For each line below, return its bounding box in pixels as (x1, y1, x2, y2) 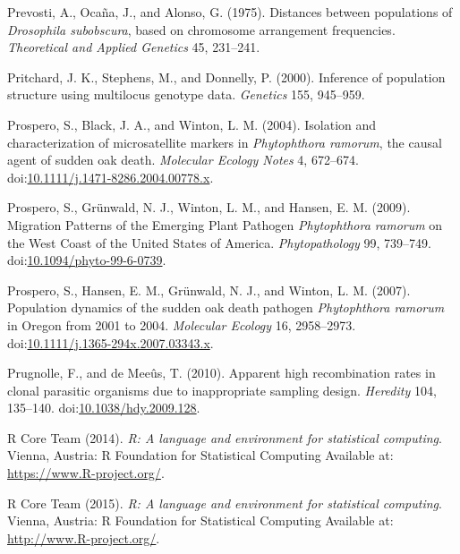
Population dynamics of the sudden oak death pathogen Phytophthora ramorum (7, 298, 445, 317)
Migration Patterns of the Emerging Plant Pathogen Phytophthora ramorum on (7, 215, 443, 234)
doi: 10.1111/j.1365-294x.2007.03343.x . (7, 333, 214, 352)
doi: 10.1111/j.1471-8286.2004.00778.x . (7, 167, 214, 186)
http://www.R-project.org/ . (7, 528, 160, 547)
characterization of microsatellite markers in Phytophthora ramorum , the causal (7, 132, 442, 151)
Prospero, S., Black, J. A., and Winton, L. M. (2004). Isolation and (7, 115, 377, 133)
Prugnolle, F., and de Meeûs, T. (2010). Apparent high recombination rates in (7, 363, 436, 382)
